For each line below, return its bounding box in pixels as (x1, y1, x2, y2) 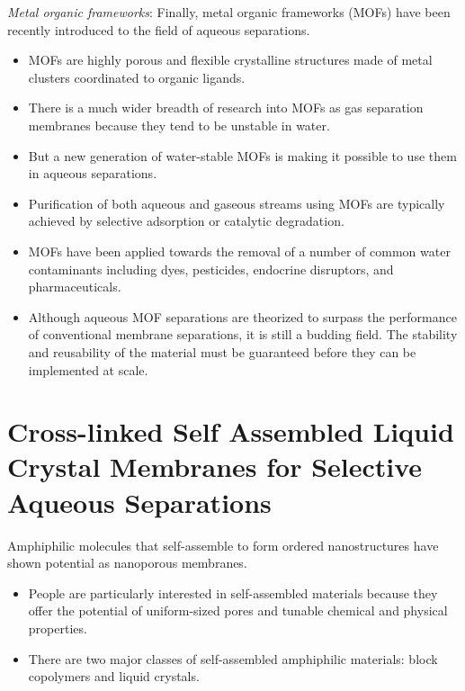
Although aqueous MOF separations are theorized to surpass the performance (28, 307, 457, 326)
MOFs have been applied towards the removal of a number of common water (28, 241, 451, 260)
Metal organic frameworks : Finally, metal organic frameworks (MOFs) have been (7, 3, 451, 21)
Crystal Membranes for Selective (7, 448, 423, 485)
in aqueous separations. (28, 164, 157, 183)
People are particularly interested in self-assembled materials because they (28, 583, 438, 602)
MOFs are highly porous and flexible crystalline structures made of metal (28, 50, 433, 69)
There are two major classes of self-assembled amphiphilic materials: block (28, 649, 438, 668)
